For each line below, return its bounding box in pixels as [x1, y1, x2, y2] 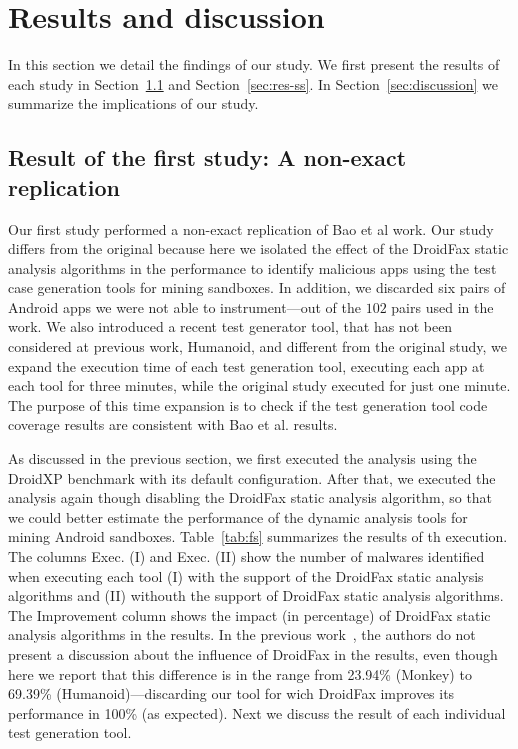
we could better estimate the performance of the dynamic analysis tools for [8, 506, 468, 527]
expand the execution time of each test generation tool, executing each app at [8, 355, 485, 376]
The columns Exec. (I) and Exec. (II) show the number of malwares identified [8, 546, 485, 566]
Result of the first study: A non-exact [8, 142, 407, 173]
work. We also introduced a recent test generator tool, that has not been [8, 316, 453, 337]
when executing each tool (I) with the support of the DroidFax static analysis [8, 565, 484, 586]
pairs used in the [391, 296, 494, 317]
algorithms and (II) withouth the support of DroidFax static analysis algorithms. [8, 585, 504, 606]
